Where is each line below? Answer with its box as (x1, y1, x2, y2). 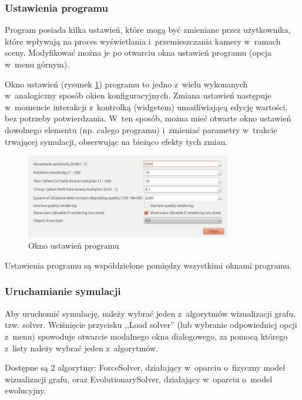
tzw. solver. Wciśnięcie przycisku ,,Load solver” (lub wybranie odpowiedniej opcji (5, 318, 297, 331)
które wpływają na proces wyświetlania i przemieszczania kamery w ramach (5, 35, 281, 47)
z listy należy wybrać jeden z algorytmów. (5, 341, 159, 354)
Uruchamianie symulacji (5, 284, 121, 299)
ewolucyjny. (5, 384, 46, 396)
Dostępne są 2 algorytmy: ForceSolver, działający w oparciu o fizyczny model (5, 361, 286, 374)
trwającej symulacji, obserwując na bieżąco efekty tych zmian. (5, 135, 228, 147)
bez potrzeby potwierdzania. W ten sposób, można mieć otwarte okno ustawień (5, 112, 291, 124)
